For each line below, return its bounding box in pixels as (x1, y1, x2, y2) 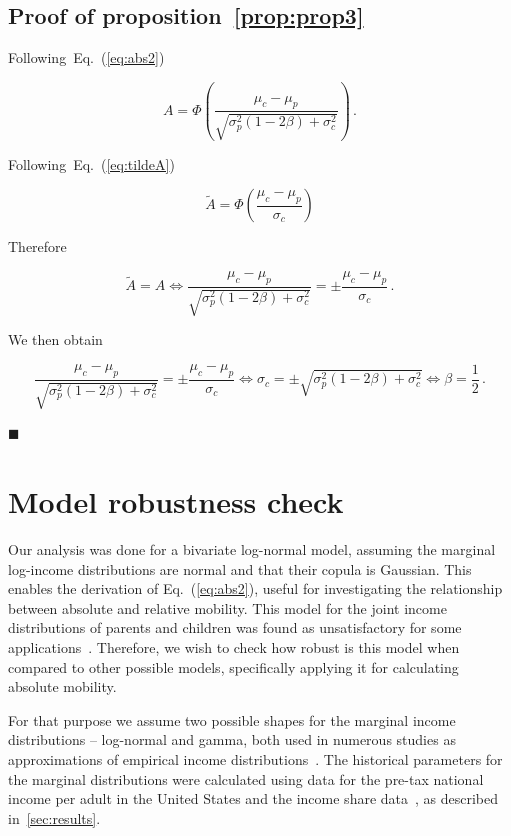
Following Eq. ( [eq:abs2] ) (8, 47, 165, 68)
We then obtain (8, 329, 103, 350)
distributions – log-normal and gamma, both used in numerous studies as (8, 729, 456, 750)
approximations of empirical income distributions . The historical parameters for (8, 748, 503, 769)
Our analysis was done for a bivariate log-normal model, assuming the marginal (8, 539, 496, 559)
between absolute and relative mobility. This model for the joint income (8, 597, 447, 618)
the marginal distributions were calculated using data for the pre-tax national (8, 768, 484, 789)
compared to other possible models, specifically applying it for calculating (8, 656, 459, 677)
